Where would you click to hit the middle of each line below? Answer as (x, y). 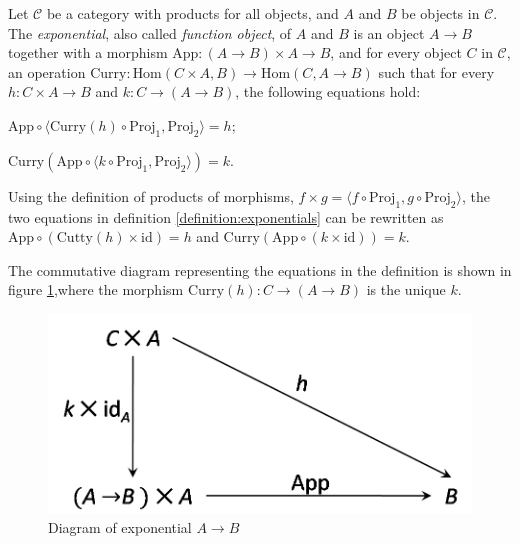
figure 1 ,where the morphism (96, 289)
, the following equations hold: (328, 91)
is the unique (406, 289)
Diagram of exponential (120, 527)
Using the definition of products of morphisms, (151, 195)
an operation (47, 71)
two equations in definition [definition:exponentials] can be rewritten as (226, 216)
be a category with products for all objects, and (192, 13)
